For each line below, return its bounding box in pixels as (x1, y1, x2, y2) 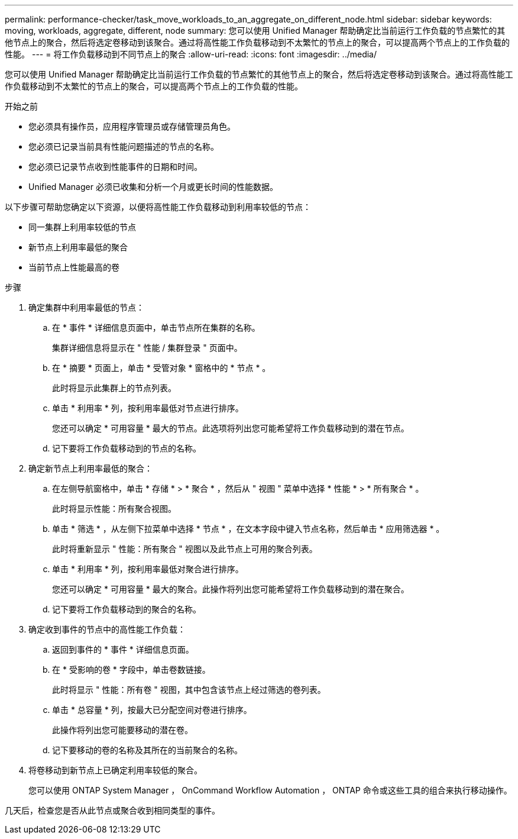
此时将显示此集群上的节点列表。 (52, 383, 176, 393)
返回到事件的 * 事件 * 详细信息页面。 (52, 644, 194, 654)
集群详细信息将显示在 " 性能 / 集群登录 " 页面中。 (52, 343, 242, 353)
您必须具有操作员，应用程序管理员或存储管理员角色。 (28, 121, 235, 131)
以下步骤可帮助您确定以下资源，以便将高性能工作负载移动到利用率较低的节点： (5, 202, 311, 212)
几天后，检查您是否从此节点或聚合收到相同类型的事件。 (5, 805, 220, 815)
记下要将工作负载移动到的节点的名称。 (52, 443, 201, 453)
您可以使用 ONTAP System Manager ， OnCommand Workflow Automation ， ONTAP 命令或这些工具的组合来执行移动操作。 (28, 785, 512, 795)
